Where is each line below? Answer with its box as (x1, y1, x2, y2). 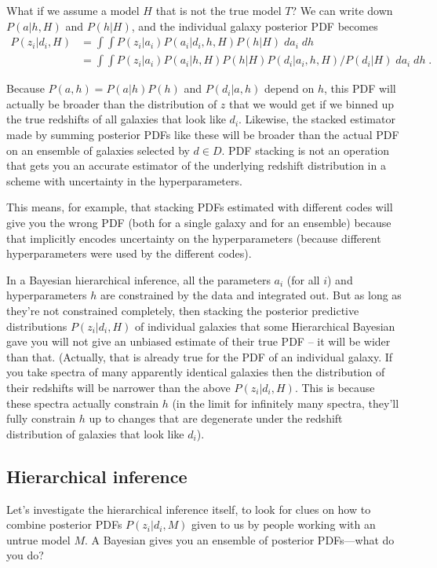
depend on (264, 80, 315, 97)
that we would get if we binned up (229, 95, 395, 112)
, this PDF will (324, 80, 396, 97)
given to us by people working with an (191, 516, 376, 533)
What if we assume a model (6, 2, 140, 18)
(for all (286, 271, 320, 288)
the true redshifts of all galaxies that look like (6, 111, 226, 127)
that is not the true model (155, 2, 282, 18)
